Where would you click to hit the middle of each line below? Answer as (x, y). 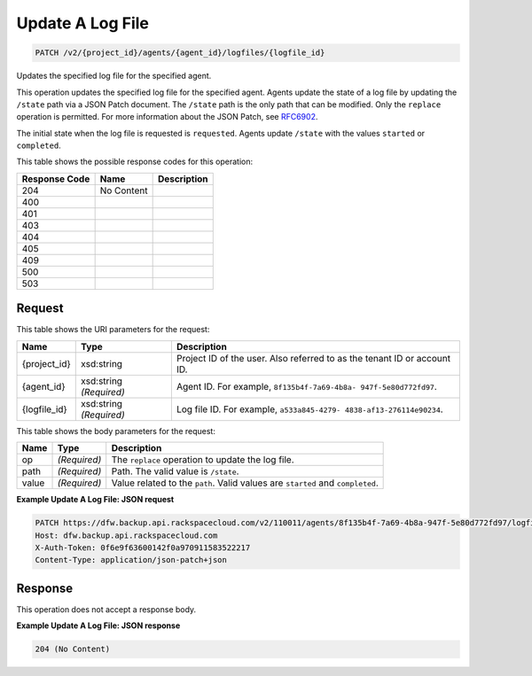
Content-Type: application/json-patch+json (131, 560)
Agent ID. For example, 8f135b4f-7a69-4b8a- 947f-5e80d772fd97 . (307, 386)
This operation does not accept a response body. (106, 609)
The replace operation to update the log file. (203, 460)
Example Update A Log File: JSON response (98, 625)
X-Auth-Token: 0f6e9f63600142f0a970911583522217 (143, 548)
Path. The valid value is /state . (175, 471)
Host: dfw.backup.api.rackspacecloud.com (126, 535)
